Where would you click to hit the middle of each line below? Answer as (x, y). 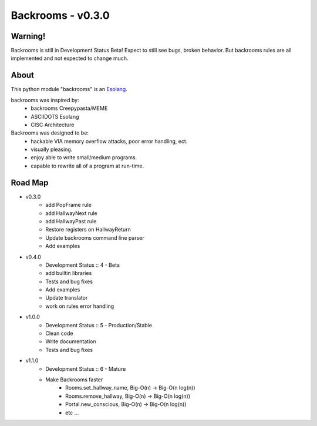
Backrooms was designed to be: (50, 133)
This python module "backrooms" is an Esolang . (69, 89)
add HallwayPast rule (71, 221)
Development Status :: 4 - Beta (83, 265)
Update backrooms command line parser (95, 237)
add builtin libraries (69, 273)
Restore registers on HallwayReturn (88, 230)
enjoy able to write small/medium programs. (84, 157)
